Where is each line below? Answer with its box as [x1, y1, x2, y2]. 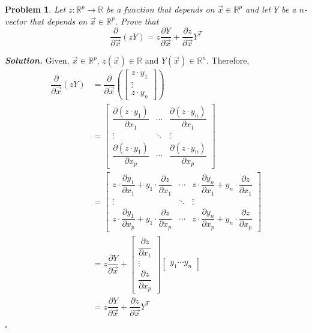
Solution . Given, [5, 54, 70, 67]
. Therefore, [206, 54, 250, 67]
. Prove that [115, 14, 159, 27]
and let [245, 3, 271, 15]
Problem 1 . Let [5, 3, 66, 15]
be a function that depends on [106, 3, 215, 15]
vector [5, 14, 27, 27]
